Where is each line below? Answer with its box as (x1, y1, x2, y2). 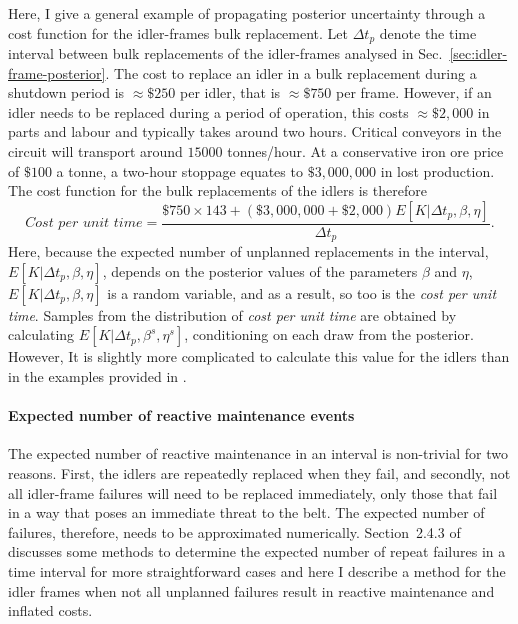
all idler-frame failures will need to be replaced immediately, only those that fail (8, 482, 498, 503)
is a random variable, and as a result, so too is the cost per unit (107, 282, 497, 303)
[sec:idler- (449, 43, 508, 64)
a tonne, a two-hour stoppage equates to (56, 160, 303, 181)
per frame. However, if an (336, 82, 492, 103)
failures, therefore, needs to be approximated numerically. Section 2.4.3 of (8, 521, 461, 542)
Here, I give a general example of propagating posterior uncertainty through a (8, 3, 486, 23)
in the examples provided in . (8, 366, 187, 387)
